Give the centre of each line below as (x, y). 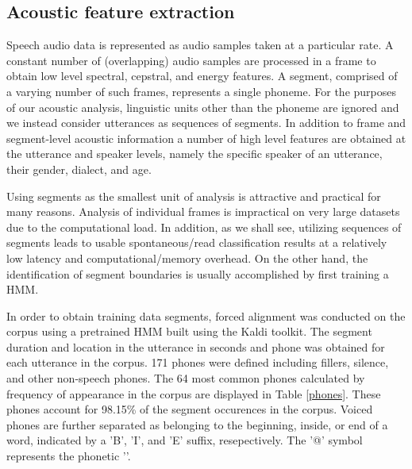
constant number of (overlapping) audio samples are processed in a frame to (191, 60)
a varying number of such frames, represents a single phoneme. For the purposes (201, 91)
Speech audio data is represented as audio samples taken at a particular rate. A (200, 45)
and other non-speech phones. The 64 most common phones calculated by (186, 378)
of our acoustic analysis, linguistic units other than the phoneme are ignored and (203, 107)
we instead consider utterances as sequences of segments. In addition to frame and (206, 123)
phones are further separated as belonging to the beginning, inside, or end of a (197, 424)
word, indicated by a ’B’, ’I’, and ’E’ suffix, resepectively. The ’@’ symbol (185, 440)
